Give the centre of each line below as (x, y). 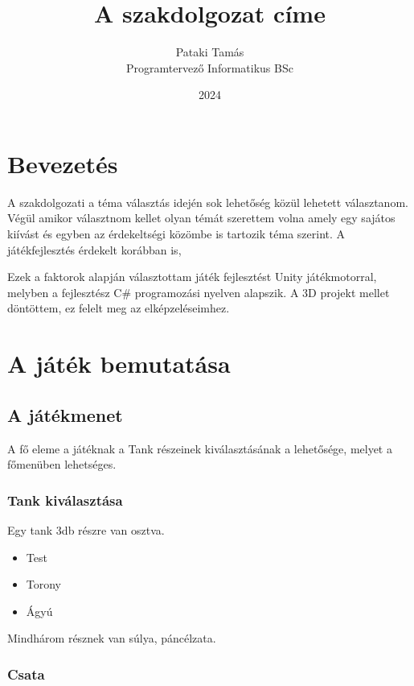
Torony (44, 584)
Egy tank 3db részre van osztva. (86, 529)
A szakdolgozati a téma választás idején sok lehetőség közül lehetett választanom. (208, 202)
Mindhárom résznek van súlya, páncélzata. (112, 638)
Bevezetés (63, 163)
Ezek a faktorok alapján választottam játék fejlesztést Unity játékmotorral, (192, 277)
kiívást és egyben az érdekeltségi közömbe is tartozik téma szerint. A (176, 234)
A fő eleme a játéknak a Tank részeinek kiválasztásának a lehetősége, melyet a (200, 448)
